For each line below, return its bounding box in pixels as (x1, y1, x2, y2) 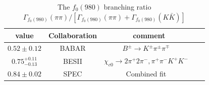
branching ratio (103, 2, 151, 12)
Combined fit (126, 68, 167, 79)
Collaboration (48, 30, 97, 40)
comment (133, 30, 166, 40)
